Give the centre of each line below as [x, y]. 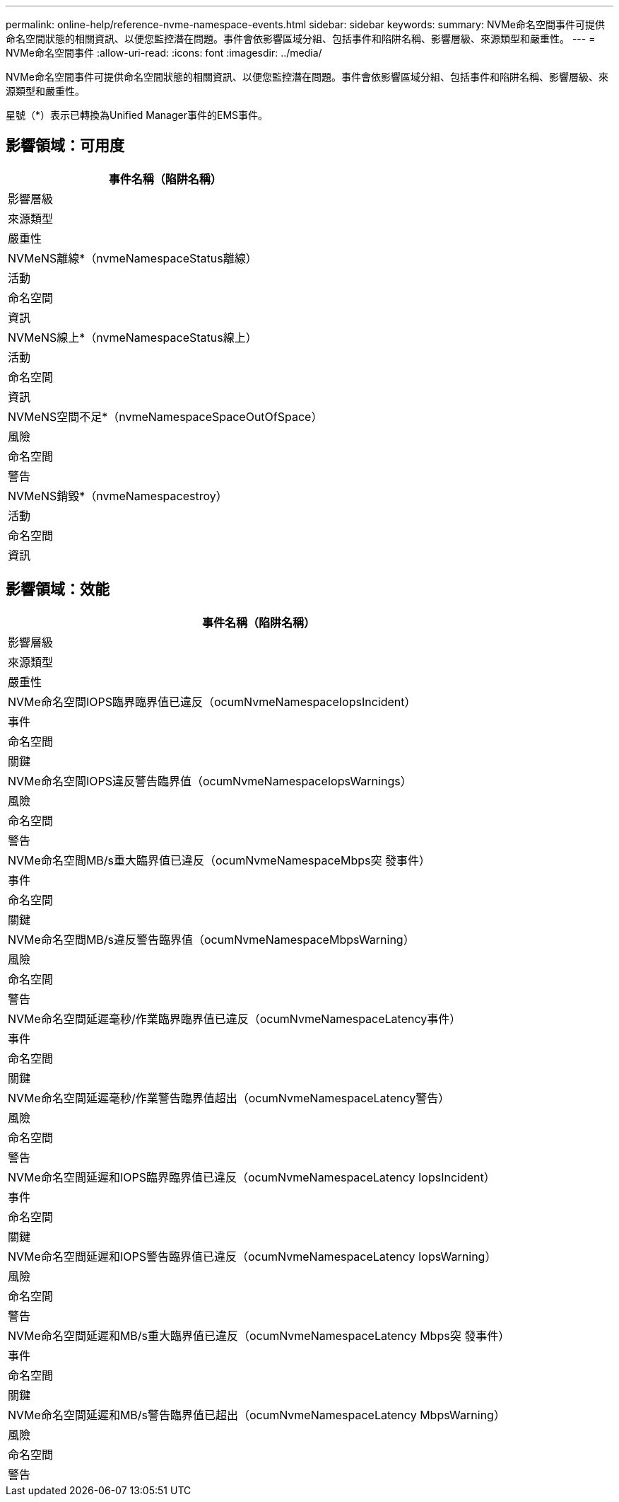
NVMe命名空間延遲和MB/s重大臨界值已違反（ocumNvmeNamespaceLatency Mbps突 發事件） [259, 1335]
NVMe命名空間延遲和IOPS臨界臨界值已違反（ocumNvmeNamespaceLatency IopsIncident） [252, 1177]
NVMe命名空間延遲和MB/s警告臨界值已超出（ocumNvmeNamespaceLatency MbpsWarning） [257, 1415]
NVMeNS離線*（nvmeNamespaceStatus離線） [132, 258]
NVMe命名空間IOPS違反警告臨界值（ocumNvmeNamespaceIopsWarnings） [210, 781]
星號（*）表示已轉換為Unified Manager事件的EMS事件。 [137, 115]
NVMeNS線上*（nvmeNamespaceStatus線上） [132, 337]
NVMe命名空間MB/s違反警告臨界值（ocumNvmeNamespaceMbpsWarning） [211, 939]
